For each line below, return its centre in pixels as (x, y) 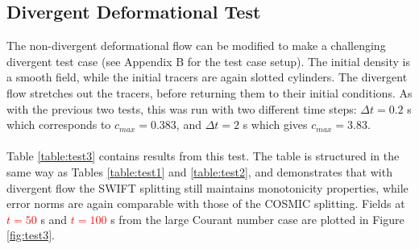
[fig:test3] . (31, 235)
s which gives (275, 124)
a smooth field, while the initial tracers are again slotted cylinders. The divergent (207, 77)
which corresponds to (59, 124)
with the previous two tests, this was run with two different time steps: (182, 108)
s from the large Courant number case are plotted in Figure (257, 219)
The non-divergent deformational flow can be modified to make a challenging (196, 46)
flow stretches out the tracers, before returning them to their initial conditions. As (209, 92)
